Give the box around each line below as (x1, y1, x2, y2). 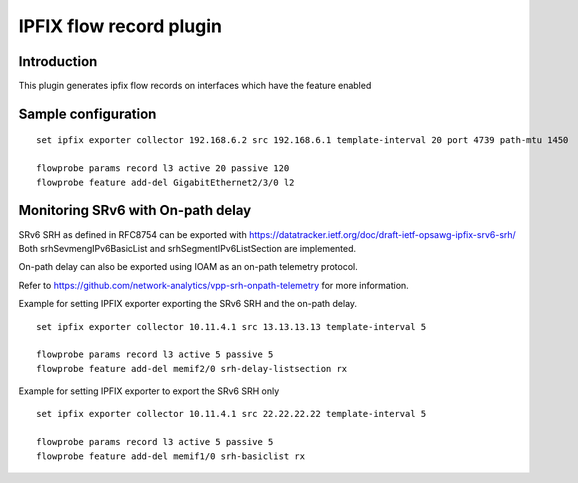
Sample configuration (18, 105, 157, 122)
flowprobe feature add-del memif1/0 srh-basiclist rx (36, 450, 305, 462)
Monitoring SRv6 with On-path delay (18, 202, 252, 219)
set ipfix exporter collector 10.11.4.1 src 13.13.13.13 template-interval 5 (36, 321, 427, 332)
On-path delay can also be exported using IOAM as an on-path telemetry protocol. (18, 261, 359, 273)
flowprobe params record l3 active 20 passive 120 (36, 163, 290, 174)
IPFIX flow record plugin (18, 15, 222, 37)
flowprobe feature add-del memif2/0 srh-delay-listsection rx (36, 363, 348, 374)
